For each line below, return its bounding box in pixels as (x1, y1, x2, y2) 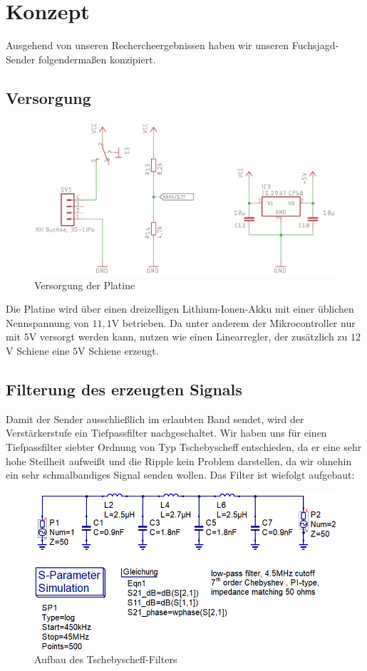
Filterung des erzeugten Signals (6, 378, 242, 400)
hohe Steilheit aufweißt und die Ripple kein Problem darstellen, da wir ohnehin (6, 453, 352, 468)
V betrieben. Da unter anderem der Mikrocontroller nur (111, 315, 356, 330)
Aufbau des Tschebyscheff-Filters (34, 652, 177, 667)
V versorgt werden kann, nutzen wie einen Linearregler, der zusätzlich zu (29, 329, 348, 344)
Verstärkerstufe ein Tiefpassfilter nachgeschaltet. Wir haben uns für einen (6, 425, 327, 440)
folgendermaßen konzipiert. (38, 51, 156, 66)
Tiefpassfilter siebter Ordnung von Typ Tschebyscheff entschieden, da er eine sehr (6, 439, 362, 454)
